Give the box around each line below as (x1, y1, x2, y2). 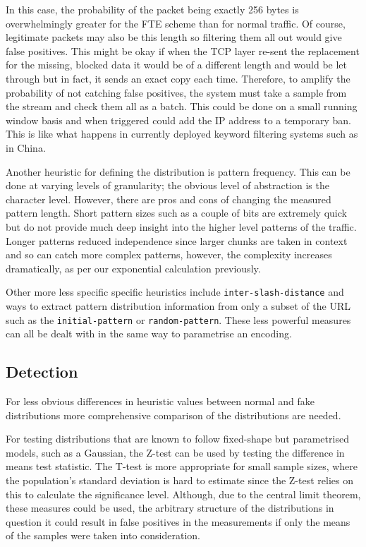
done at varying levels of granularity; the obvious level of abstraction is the (6, 178, 329, 193)
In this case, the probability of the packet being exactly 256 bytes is (6, 2, 299, 16)
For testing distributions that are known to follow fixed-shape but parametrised (6, 431, 349, 446)
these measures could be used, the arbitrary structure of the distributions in (6, 500, 334, 515)
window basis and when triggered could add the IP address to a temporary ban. (6, 112, 351, 127)
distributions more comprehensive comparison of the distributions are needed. (6, 407, 341, 422)
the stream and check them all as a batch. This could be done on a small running (6, 99, 358, 114)
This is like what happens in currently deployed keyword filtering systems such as (6, 126, 358, 141)
